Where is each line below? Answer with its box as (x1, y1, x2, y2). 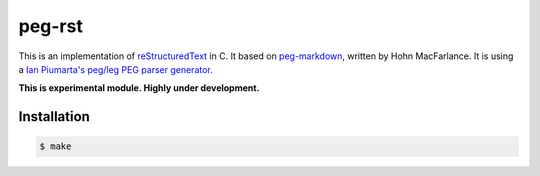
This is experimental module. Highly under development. (18, 82, 260, 94)
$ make (39, 141, 72, 152)
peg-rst (18, 15, 84, 37)
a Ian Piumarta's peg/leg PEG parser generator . (18, 63, 214, 75)
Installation (18, 108, 90, 125)
